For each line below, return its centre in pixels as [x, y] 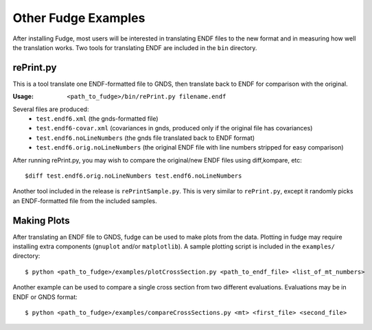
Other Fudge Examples [79, 18]
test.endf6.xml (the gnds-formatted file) [97, 119]
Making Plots [41, 221]
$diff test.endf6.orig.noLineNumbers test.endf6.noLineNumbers [133, 176]
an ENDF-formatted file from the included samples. [85, 201]
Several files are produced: [51, 109]
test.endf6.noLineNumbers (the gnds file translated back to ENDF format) [146, 138]
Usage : [23, 97]
